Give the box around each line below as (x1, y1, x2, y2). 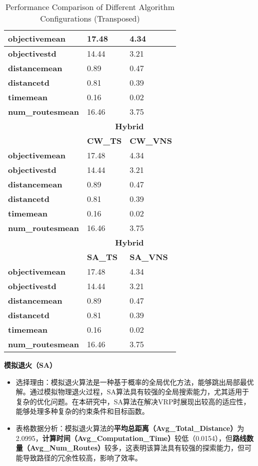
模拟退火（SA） (4, 360, 57, 370)
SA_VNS (129, 251, 168, 263)
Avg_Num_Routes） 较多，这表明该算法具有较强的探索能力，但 (29, 442, 245, 453)
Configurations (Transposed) (40, 13, 140, 24)
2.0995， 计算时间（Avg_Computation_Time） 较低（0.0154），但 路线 (15, 432, 247, 443)
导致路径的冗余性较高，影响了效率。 (22, 452, 142, 462)
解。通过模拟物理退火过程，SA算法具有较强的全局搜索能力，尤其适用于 (15, 386, 249, 397)
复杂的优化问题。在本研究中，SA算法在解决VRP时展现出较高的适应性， (15, 396, 250, 406)
